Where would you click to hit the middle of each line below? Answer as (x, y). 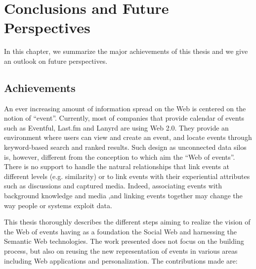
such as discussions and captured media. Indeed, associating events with (113, 186)
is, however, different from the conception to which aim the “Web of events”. (120, 157)
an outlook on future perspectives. (56, 61)
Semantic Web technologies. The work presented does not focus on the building (124, 241)
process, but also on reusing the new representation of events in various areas (121, 251)
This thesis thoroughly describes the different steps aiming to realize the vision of (127, 222)
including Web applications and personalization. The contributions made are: (121, 260)
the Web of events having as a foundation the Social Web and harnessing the (120, 231)
